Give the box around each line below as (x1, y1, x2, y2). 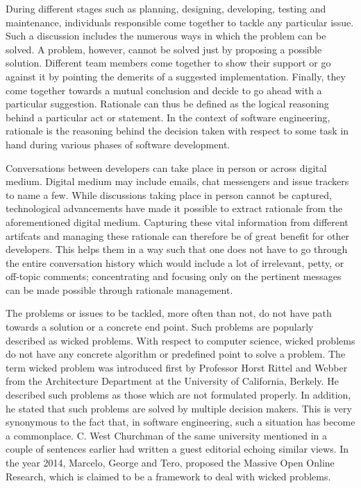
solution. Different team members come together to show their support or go (6, 55, 331, 70)
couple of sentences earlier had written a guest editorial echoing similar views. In (6, 442, 349, 456)
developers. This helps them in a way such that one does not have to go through (6, 242, 348, 256)
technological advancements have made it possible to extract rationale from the (6, 201, 343, 216)
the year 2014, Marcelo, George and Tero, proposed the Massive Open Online (6, 455, 335, 469)
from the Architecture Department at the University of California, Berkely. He (6, 374, 339, 388)
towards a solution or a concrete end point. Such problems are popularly (6, 320, 314, 334)
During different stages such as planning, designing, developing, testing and (6, 1, 326, 15)
